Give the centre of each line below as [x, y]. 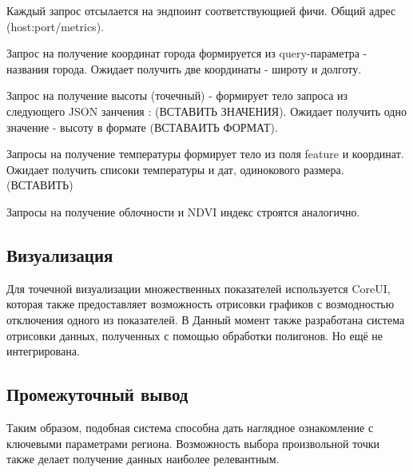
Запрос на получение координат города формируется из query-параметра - [187, 53]
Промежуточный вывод [97, 394]
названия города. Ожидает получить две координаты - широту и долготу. [184, 68]
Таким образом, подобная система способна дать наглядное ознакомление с [190, 427]
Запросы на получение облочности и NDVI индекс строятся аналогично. [183, 211]
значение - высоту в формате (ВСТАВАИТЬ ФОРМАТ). [142, 127]
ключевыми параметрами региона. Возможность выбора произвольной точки [193, 443]
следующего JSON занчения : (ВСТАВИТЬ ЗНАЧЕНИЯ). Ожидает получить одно [206, 111]
